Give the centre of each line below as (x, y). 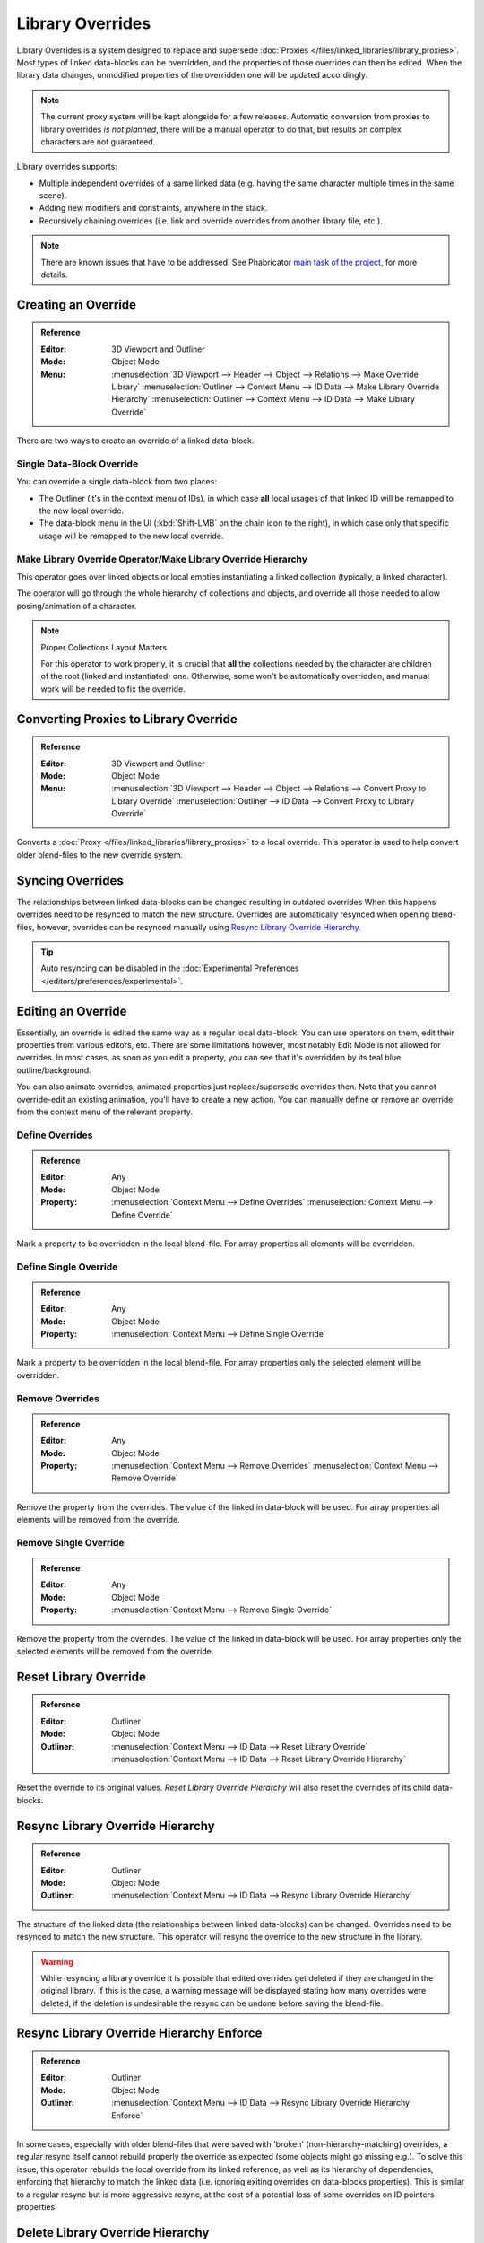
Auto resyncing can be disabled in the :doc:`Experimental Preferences (170, 968)
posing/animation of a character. (77, 606)
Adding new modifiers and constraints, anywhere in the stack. (153, 208)
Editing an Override (72, 1011)
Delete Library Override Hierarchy (113, 2233)
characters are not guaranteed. (98, 141)
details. (54, 275)
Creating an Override (77, 305)
